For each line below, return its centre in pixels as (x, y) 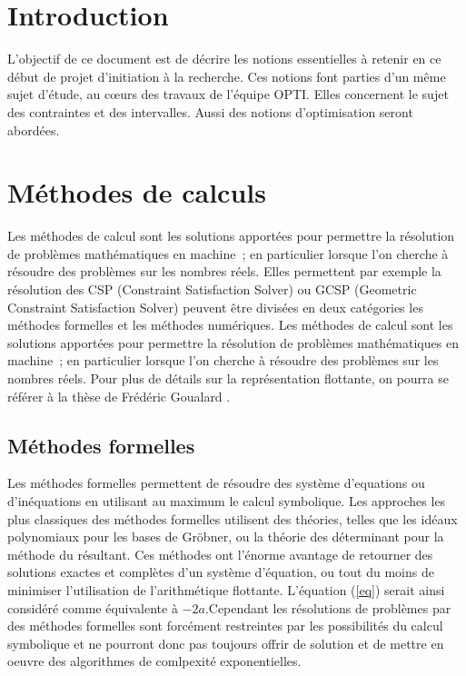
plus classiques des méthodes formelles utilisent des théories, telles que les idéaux (233, 518)
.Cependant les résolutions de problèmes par (328, 607)
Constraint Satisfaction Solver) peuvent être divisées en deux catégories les (215, 307)
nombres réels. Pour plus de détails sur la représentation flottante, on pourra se (228, 378)
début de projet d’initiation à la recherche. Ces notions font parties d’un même (227, 76)
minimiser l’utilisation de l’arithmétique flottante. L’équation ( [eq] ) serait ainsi (226, 589)
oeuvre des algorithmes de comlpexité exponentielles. (154, 661)
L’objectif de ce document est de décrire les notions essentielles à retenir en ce (224, 59)
